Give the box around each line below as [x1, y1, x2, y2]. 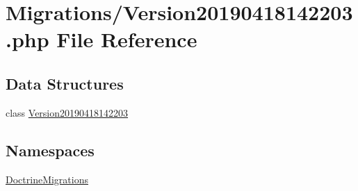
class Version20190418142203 [6, 105, 129, 119]
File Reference [56, 25, 197, 53]
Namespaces [6, 139, 95, 160]
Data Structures [6, 72, 124, 94]
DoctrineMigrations [6, 172, 88, 186]
